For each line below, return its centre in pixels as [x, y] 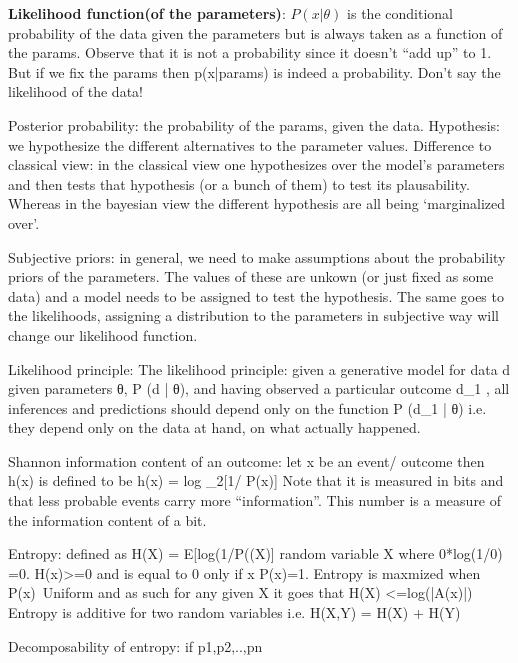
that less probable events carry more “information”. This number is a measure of [255, 500]
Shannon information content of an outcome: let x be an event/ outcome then [246, 460]
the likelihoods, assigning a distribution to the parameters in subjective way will [253, 315]
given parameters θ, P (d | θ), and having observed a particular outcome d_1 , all [259, 388]
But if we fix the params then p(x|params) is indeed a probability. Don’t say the [254, 71]
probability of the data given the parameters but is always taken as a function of [255, 32]
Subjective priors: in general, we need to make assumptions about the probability [257, 256]
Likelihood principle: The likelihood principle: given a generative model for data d [259, 368]
